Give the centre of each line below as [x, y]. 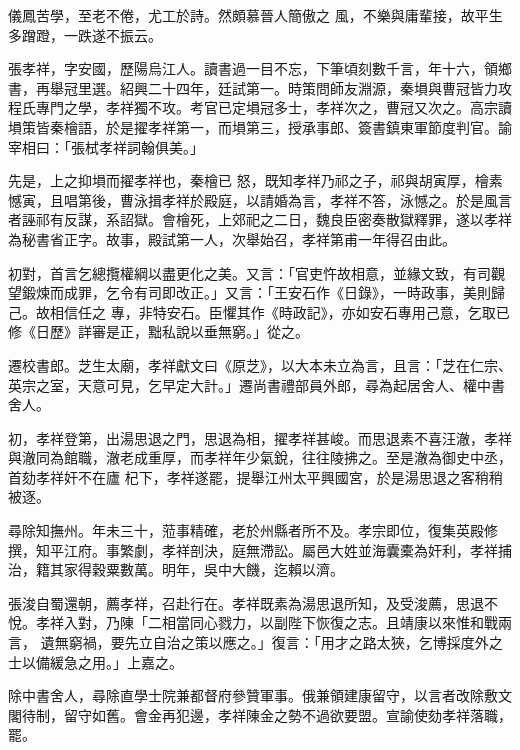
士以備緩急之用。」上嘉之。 [95, 661]
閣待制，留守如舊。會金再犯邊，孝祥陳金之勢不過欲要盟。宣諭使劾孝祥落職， [260, 714]
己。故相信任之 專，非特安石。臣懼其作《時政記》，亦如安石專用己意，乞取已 [259, 311]
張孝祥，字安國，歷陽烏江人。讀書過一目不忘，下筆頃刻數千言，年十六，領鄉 [260, 68]
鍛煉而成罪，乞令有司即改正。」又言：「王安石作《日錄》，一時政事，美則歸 [263, 292]
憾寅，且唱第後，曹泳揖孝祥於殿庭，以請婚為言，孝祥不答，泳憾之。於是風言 [260, 199]
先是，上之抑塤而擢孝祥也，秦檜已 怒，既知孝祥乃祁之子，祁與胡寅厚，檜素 [255, 180]
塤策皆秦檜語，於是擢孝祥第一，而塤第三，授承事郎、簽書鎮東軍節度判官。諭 [260, 126]
